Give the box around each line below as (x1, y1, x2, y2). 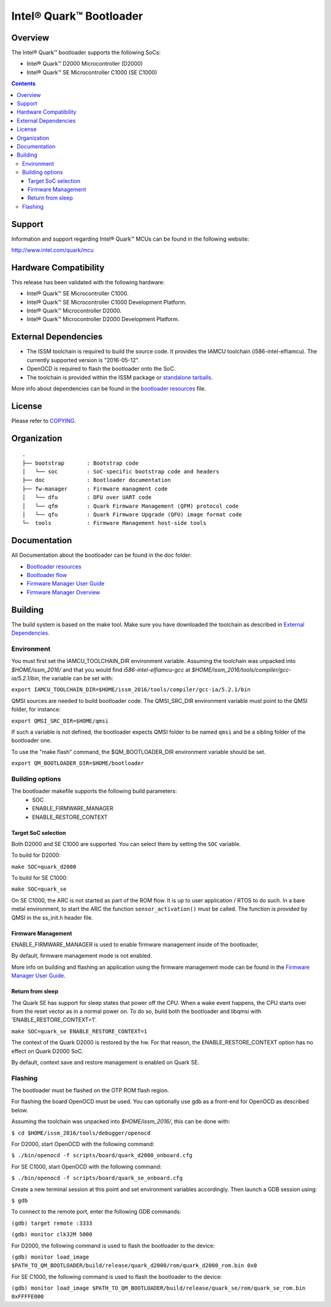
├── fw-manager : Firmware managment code (22, 485, 168, 492)
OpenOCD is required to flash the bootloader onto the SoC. (26, 365, 176, 373)
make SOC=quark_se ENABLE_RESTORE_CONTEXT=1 (11, 1028, 148, 1034)
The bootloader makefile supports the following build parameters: (11, 788, 177, 795)
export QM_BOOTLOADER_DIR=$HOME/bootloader (11, 760, 144, 767)
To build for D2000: (11, 851, 61, 859)
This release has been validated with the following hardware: (11, 278, 165, 285)
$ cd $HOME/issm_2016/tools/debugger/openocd (11, 1130, 151, 1136)
